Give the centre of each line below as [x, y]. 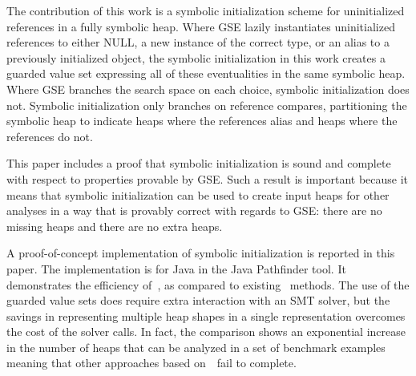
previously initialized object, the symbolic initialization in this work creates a [196, 57]
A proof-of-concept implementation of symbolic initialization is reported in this [201, 253]
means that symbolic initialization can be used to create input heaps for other [198, 194]
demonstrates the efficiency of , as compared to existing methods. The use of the [208, 284]
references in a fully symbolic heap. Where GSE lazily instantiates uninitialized [201, 26]
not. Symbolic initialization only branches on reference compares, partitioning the [207, 105]
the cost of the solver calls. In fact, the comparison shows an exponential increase [206, 332]
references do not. [50, 136]
